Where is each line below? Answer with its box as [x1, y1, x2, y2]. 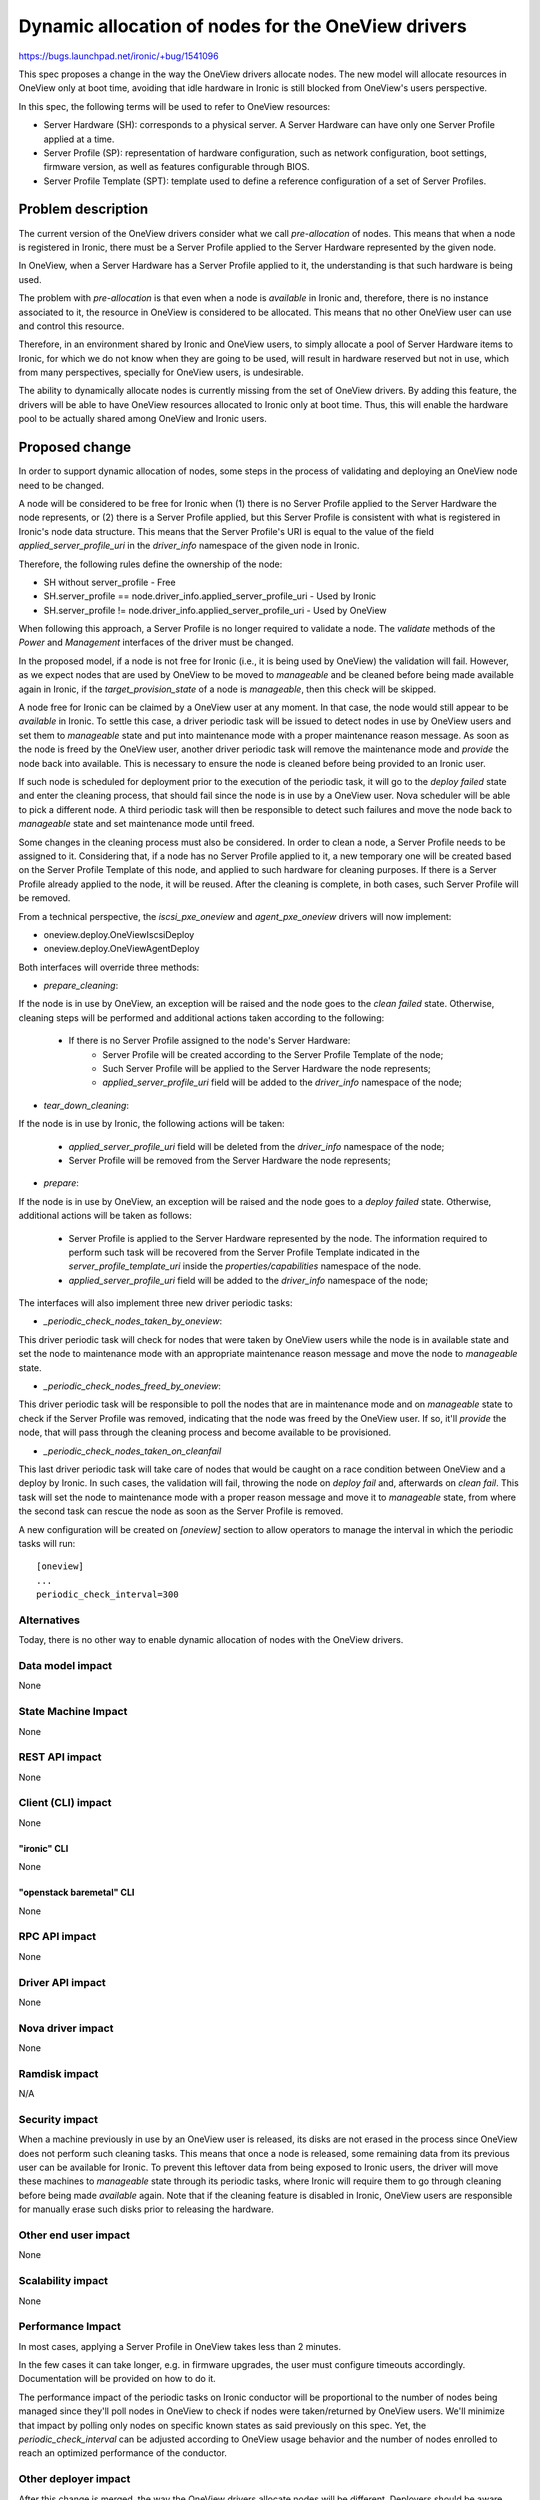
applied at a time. [43, 133, 115, 145]
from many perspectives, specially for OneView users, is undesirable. [18, 366, 304, 379]
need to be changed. [18, 479, 105, 491]
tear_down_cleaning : [43, 1099, 130, 1111]
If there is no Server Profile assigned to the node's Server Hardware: [68, 1035, 351, 1047]
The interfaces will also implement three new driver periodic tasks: [18, 1297, 293, 1309]
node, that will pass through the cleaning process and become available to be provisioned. [18, 1426, 392, 1439]
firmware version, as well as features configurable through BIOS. [43, 161, 310, 173]
